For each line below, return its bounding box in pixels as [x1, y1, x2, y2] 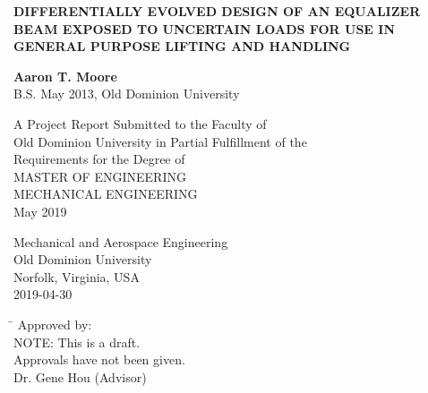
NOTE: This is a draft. [13, 332, 141, 351]
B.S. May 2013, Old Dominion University [13, 84, 240, 103]
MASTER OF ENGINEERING [13, 167, 186, 185]
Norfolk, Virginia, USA [13, 267, 140, 286]
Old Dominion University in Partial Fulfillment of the [13, 132, 307, 150]
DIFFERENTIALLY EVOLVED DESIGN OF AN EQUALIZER [13, 2, 421, 20]
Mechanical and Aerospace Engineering [13, 232, 228, 251]
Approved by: [17, 314, 92, 333]
